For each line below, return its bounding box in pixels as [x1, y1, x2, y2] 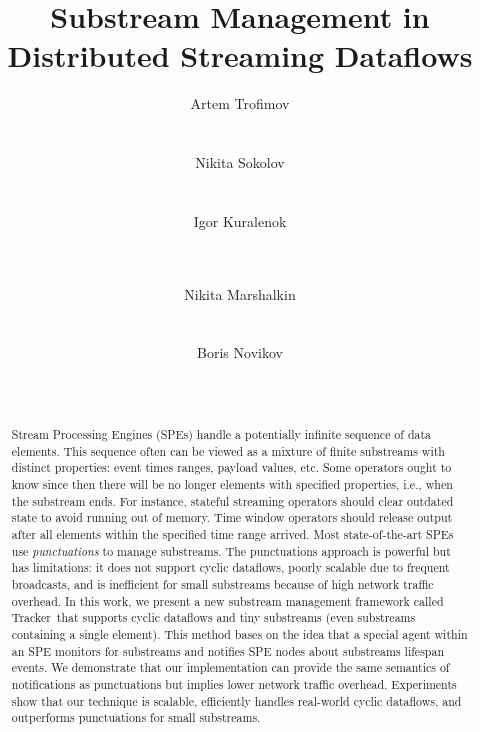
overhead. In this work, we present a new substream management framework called [11, 592, 444, 609]
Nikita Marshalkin [184, 283, 296, 304]
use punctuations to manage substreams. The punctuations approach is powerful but [11, 542, 451, 559]
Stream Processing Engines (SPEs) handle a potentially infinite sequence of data [11, 426, 432, 443]
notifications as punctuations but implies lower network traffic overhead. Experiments [11, 675, 457, 692]
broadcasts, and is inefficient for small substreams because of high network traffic [11, 575, 434, 592]
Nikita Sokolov [195, 152, 285, 173]
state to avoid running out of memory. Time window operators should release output [11, 509, 453, 526]
